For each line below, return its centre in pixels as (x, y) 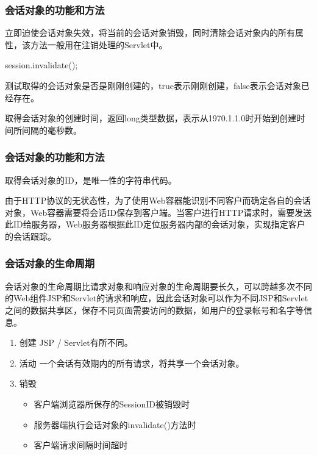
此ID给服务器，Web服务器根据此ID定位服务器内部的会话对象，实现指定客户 (155, 224)
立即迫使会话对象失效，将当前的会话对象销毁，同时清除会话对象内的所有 (150, 33)
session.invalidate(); (41, 65)
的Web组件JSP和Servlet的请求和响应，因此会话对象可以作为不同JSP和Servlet (157, 298)
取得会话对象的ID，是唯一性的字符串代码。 (91, 180)
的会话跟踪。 (30, 236)
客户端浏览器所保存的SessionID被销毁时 (112, 403)
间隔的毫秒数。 (52, 130)
